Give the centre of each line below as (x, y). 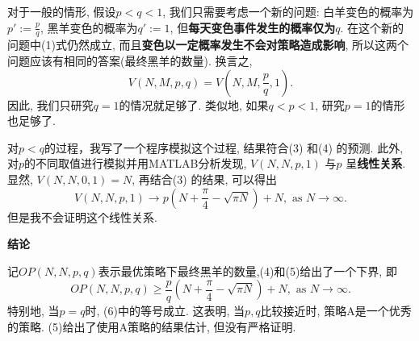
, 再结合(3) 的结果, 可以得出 (204, 179)
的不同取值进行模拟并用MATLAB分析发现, (136, 163)
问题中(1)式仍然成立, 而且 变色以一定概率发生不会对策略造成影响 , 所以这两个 (208, 45)
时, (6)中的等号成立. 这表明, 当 (165, 310)
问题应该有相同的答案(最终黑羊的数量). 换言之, (130, 61)
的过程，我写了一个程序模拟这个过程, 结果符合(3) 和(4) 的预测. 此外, (224, 147)
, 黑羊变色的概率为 (89, 27)
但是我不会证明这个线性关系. (82, 216)
